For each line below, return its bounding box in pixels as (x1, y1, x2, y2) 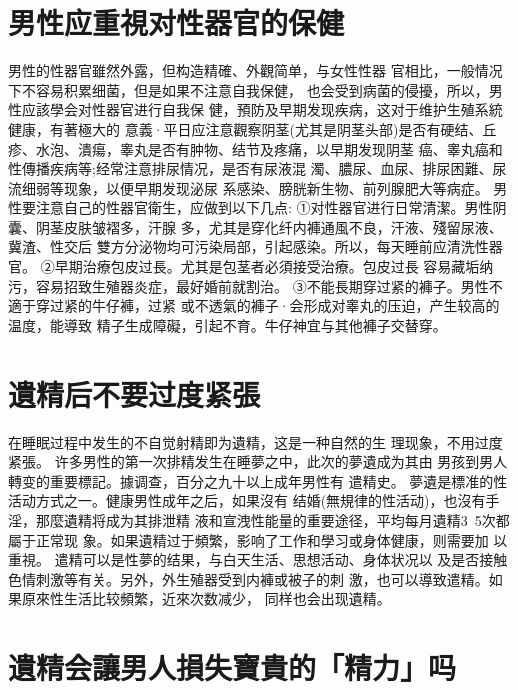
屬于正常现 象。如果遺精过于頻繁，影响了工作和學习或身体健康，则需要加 (8, 529, 489, 550)
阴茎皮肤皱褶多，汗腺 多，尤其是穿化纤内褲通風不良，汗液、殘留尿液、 (35, 216, 503, 237)
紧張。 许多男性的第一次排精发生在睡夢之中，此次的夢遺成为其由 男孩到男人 (8, 451, 508, 472)
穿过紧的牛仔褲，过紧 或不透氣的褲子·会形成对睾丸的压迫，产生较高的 (35, 295, 500, 316)
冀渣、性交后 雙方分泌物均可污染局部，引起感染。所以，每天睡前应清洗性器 (8, 236, 503, 257)
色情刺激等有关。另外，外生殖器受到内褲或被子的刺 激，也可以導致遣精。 (8, 568, 489, 589)
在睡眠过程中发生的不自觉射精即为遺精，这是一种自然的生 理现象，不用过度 (8, 431, 503, 452)
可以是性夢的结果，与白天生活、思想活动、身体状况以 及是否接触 (82, 549, 508, 570)
